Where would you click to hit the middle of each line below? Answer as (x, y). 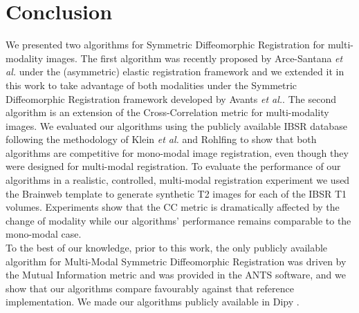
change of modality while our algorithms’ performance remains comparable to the (178, 220)
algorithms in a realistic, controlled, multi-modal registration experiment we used (178, 180)
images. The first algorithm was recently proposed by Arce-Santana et (194, 58)
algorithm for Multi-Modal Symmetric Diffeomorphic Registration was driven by (176, 261)
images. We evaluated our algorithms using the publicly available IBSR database (176, 125)
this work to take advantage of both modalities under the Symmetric (151, 85)
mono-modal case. (44, 234)
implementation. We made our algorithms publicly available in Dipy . (153, 302)
